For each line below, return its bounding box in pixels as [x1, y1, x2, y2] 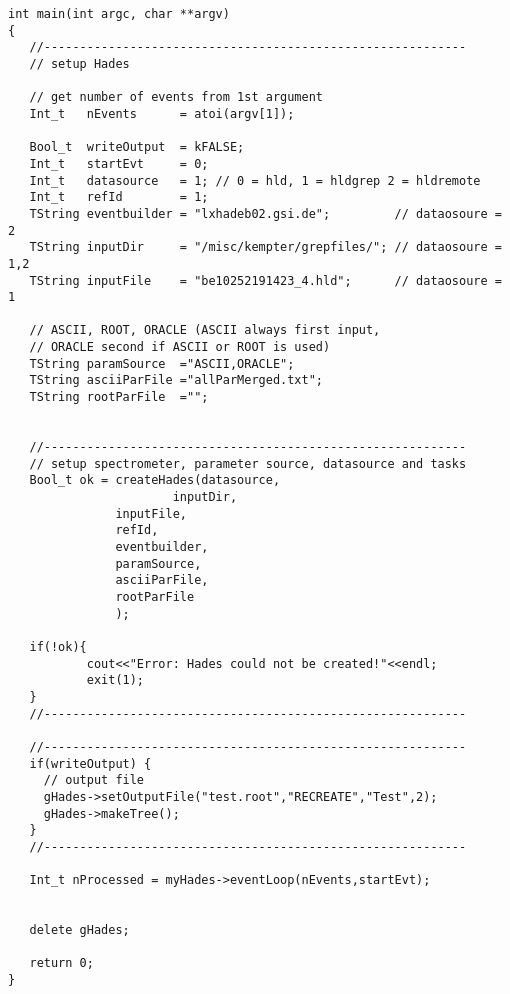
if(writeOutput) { [29, 756, 152, 771]
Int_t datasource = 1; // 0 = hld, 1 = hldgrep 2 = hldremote [29, 173, 481, 188]
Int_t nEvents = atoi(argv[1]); [29, 106, 295, 121]
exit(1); [86, 673, 145, 688]
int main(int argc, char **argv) [8, 7, 230, 21]
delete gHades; [29, 923, 130, 938]
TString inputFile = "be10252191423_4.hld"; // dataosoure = [29, 273, 502, 288]
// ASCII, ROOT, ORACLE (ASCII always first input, [29, 323, 381, 338]
